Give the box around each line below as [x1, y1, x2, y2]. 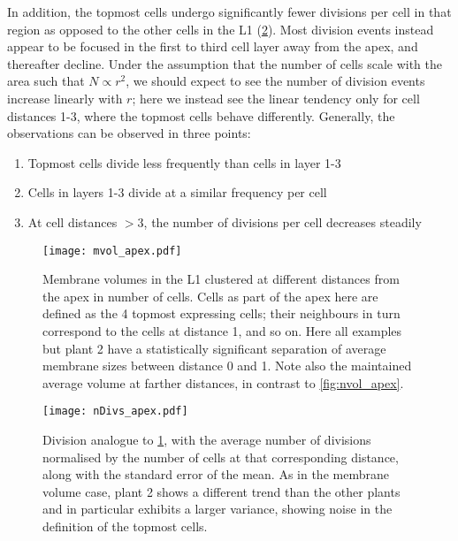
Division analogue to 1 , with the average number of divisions [42, 431, 371, 448]
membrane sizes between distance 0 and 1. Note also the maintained [42, 356, 412, 375]
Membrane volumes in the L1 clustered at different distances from [42, 270, 400, 288]
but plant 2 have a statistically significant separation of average [42, 339, 386, 357]
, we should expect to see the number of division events [126, 72, 425, 90]
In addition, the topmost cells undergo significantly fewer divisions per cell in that [7, 3, 452, 20]
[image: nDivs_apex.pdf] [42, 405, 188, 418]
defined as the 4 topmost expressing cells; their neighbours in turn [42, 304, 401, 323]
